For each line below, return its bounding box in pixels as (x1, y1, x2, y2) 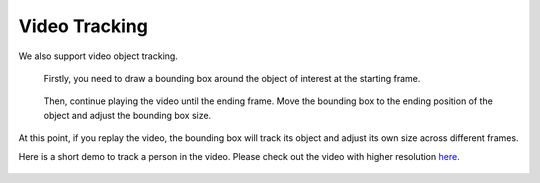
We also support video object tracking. (18, 50, 179, 62)
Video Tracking (18, 15, 149, 37)
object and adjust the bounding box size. (43, 109, 212, 121)
